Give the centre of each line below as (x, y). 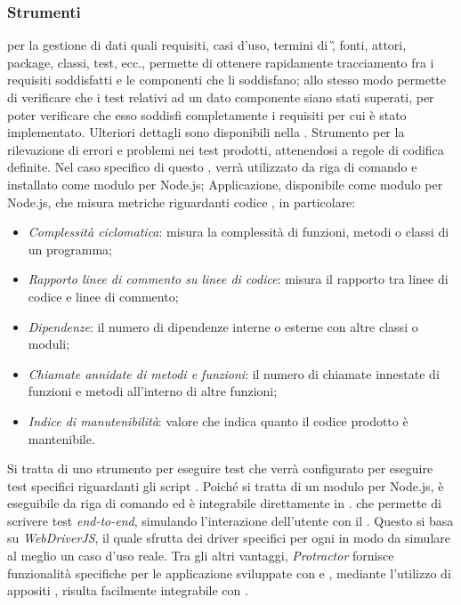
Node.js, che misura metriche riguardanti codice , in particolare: (182, 202)
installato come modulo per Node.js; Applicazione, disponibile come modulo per (225, 184)
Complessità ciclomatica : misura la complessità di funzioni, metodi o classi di (239, 232)
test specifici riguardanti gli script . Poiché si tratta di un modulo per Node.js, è (226, 485)
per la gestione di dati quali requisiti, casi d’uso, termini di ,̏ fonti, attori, (207, 45)
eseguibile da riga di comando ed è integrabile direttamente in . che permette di (224, 503)
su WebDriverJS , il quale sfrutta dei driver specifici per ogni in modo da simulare (229, 538)
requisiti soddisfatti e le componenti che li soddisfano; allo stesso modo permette (227, 80)
